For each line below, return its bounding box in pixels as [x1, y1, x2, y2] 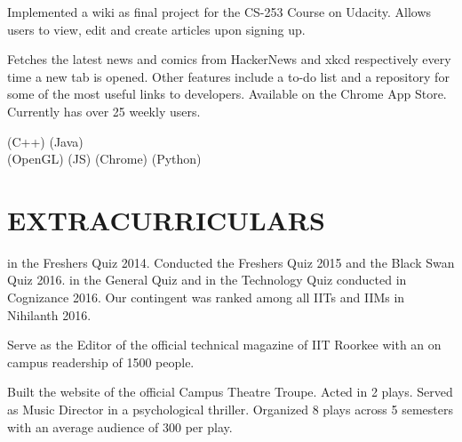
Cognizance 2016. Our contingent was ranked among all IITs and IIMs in [7, 288, 405, 307]
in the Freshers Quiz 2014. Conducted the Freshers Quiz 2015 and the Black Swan [7, 253, 455, 271]
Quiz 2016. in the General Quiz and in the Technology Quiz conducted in [7, 270, 407, 289]
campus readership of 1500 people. [7, 352, 195, 371]
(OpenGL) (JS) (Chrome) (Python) [7, 149, 202, 168]
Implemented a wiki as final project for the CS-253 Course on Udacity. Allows [7, 3, 432, 20]
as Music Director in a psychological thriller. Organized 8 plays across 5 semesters [7, 400, 453, 419]
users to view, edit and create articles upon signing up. [7, 20, 306, 38]
